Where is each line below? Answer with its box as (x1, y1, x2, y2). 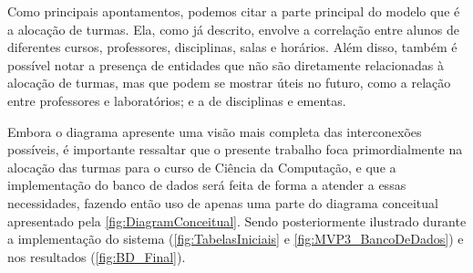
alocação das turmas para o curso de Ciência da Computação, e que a (7, 157, 396, 176)
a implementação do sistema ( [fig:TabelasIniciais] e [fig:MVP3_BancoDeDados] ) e (7, 229, 464, 248)
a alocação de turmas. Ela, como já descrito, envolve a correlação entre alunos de (7, 19, 460, 38)
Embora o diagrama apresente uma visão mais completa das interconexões (7, 121, 422, 141)
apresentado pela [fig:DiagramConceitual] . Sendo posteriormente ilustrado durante (7, 211, 467, 230)
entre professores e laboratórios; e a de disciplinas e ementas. (7, 90, 346, 110)
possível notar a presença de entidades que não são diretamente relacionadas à (7, 55, 444, 74)
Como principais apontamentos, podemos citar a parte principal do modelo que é (7, 2, 460, 20)
